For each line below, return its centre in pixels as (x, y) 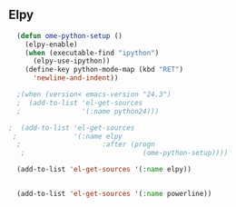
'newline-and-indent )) (75, 78)
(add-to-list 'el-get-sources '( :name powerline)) (114, 194)
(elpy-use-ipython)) (71, 61)
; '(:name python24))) (88, 111)
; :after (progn (86, 144)
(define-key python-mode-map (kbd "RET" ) (104, 70)
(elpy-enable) (51, 44)
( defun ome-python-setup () (70, 35)
